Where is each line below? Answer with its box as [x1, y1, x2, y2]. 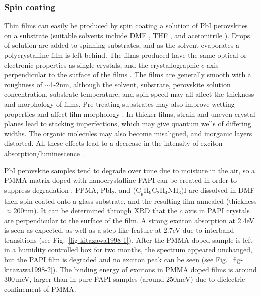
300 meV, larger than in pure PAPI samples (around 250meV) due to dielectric [4, 274, 245, 284]
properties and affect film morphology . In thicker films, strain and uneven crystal [4, 108, 255, 119]
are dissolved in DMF [189, 184, 255, 195]
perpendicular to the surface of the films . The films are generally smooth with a [4, 69, 251, 80]
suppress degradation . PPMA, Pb [4, 184, 110, 195]
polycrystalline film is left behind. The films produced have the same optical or [4, 50, 247, 60]
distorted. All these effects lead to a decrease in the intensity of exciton [4, 138, 223, 149]
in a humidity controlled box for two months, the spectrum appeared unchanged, [4, 244, 253, 255]
